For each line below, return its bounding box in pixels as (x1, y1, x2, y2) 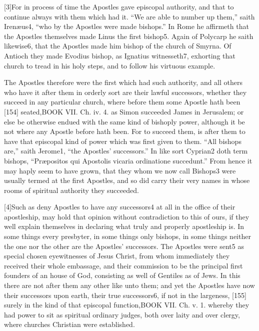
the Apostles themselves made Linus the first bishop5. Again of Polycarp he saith (4, 30, 253, 41)
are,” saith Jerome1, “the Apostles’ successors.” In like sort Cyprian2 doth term (4, 145, 248, 156)
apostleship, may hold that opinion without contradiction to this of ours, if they (4, 211, 249, 221)
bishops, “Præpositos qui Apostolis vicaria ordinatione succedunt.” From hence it (4, 155, 252, 165)
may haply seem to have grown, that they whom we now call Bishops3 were (4, 165, 236, 175)
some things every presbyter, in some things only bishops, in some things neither (4, 231, 251, 241)
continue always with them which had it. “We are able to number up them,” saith (4, 11, 255, 21)
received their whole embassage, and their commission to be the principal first (4, 260, 243, 270)
